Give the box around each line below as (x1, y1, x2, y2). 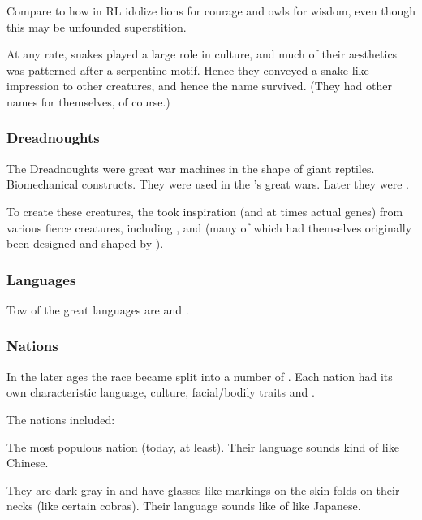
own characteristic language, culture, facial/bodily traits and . (6, 383, 315, 401)
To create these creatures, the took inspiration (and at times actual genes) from (6, 202, 403, 219)
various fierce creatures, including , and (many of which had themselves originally (6, 219, 412, 236)
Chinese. (6, 454, 49, 471)
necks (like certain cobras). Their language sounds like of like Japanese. (6, 497, 361, 514)
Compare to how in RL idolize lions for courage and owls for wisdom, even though (6, 2, 416, 19)
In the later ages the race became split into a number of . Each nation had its (6, 367, 393, 384)
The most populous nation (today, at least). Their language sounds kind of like (6, 438, 399, 455)
